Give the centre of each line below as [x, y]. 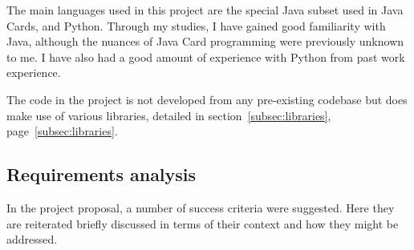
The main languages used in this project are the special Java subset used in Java [205, 10]
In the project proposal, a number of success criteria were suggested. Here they [201, 207]
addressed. [32, 239]
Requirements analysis [101, 174]
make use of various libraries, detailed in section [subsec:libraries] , [169, 115]
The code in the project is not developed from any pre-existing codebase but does [207, 99]
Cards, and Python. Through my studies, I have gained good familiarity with [196, 25]
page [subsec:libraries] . [62, 131]
